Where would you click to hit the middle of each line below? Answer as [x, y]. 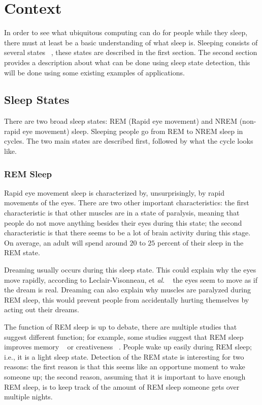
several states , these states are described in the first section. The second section [131, 52]
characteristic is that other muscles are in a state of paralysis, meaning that [122, 213]
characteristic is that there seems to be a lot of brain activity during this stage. [127, 233]
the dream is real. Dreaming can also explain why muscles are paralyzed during [128, 290]
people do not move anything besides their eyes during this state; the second [123, 222]
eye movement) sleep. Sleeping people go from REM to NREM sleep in [133, 131]
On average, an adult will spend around [66, 242]
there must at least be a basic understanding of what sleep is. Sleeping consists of [131, 42]
